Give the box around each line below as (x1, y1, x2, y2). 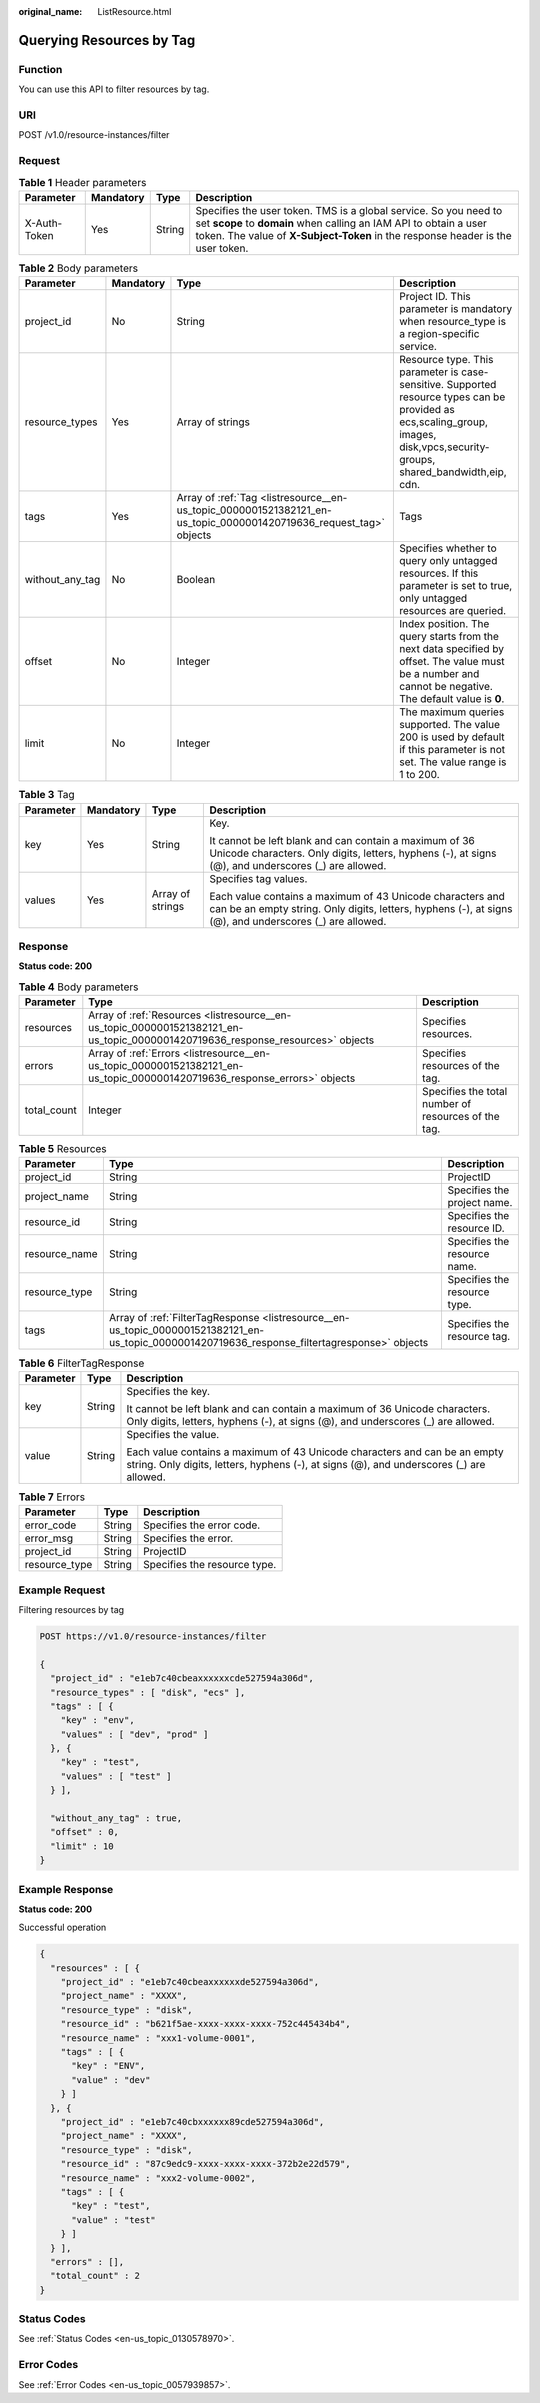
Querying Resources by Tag (18, 31, 196, 49)
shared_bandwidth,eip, (398, 465, 507, 479)
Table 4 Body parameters (18, 980, 139, 994)
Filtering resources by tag (18, 1603, 125, 1615)
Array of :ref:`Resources (88, 1008, 202, 1022)
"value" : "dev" (71, 2074, 151, 2085)
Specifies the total (421, 1085, 508, 1099)
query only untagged (398, 554, 498, 568)
